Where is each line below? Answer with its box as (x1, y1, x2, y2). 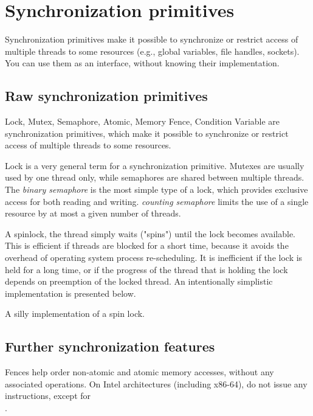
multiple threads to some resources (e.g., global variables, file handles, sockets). (5, 44, 300, 57)
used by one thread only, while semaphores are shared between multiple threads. (5, 171, 304, 184)
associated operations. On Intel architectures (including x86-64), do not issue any (5, 377, 308, 390)
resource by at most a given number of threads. (5, 207, 181, 220)
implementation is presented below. (5, 286, 136, 299)
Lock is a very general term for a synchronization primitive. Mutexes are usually (5, 159, 304, 172)
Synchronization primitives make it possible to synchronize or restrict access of (5, 33, 298, 46)
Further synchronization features (5, 337, 215, 356)
